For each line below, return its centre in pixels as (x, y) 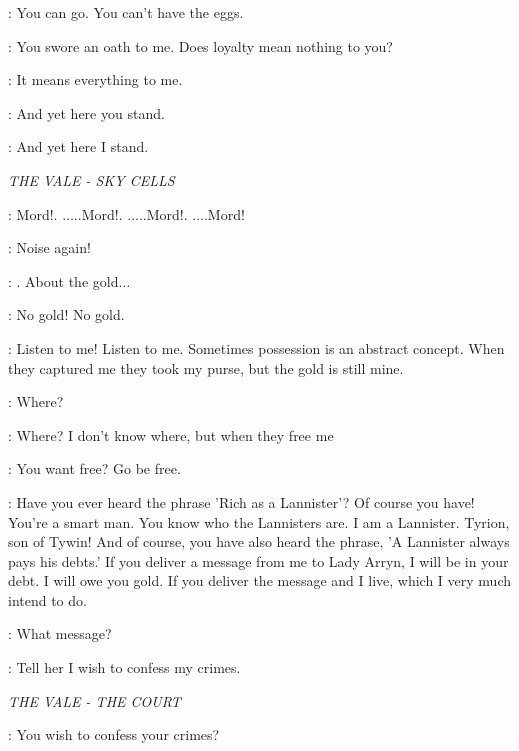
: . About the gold (63, 280)
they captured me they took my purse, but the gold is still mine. (206, 367)
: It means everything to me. (95, 79)
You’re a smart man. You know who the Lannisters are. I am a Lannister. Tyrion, (259, 521)
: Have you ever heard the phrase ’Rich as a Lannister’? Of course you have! (241, 501)
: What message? (60, 633)
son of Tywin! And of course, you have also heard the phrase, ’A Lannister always (259, 541)
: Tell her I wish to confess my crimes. (124, 667)
